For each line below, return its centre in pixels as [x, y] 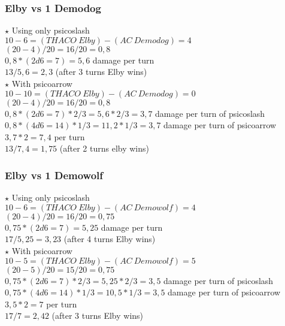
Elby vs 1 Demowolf [54, 175]
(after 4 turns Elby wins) [110, 239]
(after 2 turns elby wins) [104, 148]
